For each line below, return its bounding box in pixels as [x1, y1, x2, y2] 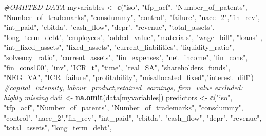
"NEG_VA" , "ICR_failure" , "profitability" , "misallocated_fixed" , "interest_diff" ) [4, 72, 254, 83]
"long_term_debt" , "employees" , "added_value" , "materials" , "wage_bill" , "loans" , [4, 31, 262, 42]
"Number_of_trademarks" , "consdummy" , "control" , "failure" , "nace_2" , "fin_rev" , [4, 11, 260, 22]
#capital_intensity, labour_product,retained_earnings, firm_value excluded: [4, 82, 243, 92]
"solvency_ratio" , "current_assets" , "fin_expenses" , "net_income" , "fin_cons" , [4, 51, 248, 62]
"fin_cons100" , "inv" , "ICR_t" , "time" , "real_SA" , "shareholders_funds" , [4, 62, 231, 72]
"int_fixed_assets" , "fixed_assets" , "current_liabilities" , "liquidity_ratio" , [4, 42, 234, 52]
